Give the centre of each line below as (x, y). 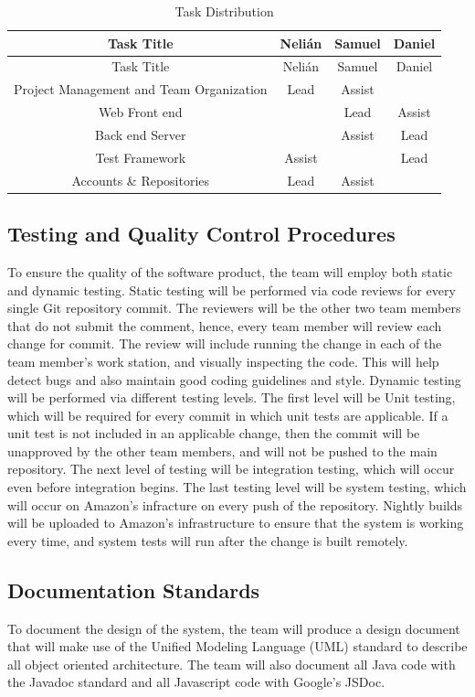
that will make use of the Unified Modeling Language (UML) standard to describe (237, 646)
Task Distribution (224, 11)
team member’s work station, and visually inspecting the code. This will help (223, 361)
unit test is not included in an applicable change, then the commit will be (214, 433)
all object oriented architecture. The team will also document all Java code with (232, 664)
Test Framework (141, 157)
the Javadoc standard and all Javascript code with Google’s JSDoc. (196, 682)
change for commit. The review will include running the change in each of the (225, 343)
